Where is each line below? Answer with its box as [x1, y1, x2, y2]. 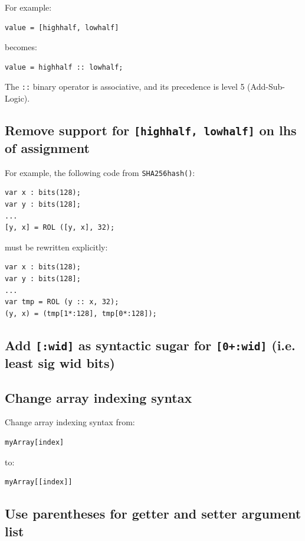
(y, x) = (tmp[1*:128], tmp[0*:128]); [5, 309, 157, 318]
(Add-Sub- [247, 80, 285, 93]
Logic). [5, 92, 30, 105]
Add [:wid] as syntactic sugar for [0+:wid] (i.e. [5, 335, 296, 354]
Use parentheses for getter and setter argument [5, 504, 301, 523]
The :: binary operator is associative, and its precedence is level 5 [5, 80, 245, 93]
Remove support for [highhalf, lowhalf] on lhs [5, 121, 297, 139]
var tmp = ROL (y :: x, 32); [5, 298, 119, 307]
